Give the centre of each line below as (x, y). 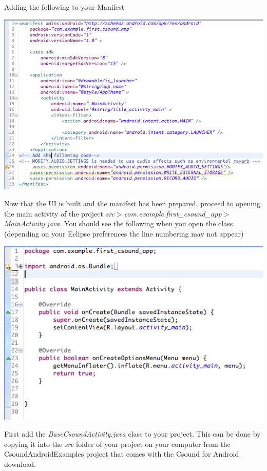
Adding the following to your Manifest (64, 7)
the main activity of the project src (59, 213)
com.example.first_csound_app (173, 213)
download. (20, 464)
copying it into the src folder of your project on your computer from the (117, 444)
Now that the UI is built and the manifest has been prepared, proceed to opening (132, 203)
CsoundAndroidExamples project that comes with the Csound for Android (122, 454)
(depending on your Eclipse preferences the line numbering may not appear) (124, 233)
